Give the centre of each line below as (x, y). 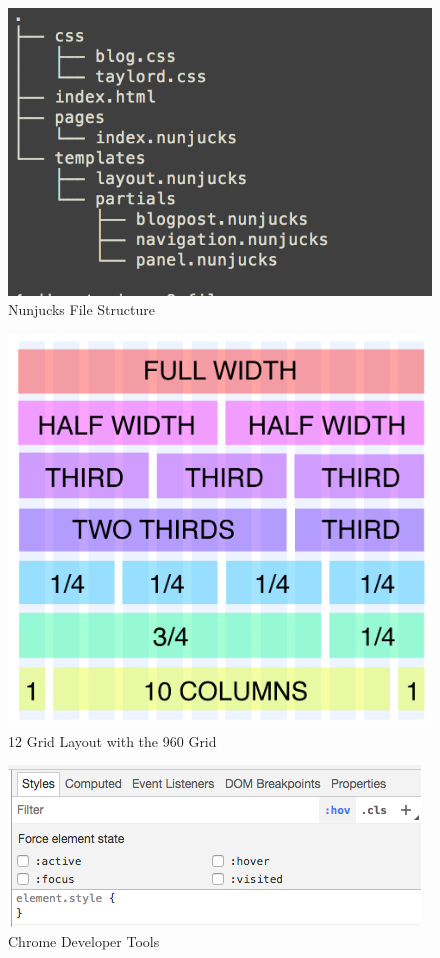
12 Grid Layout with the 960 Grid (112, 740)
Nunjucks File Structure (81, 309)
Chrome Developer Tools (84, 940)
